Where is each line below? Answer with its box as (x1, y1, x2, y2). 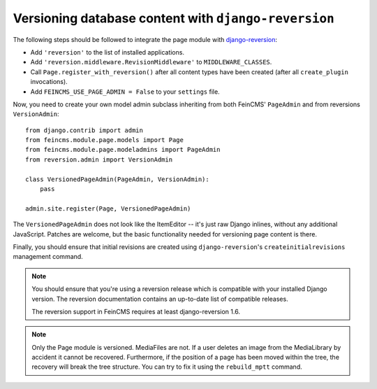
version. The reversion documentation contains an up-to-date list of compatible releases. (31, 295, 289, 303)
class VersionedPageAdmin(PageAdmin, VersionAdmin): (25, 175, 209, 183)
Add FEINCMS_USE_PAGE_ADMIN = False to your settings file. (30, 87, 220, 96)
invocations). (30, 78, 68, 86)
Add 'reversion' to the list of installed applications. (30, 48, 185, 56)
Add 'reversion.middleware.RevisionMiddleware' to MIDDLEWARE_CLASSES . (30, 58, 272, 66)
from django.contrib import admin (25, 126, 143, 134)
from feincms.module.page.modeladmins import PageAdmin (25, 146, 221, 154)
